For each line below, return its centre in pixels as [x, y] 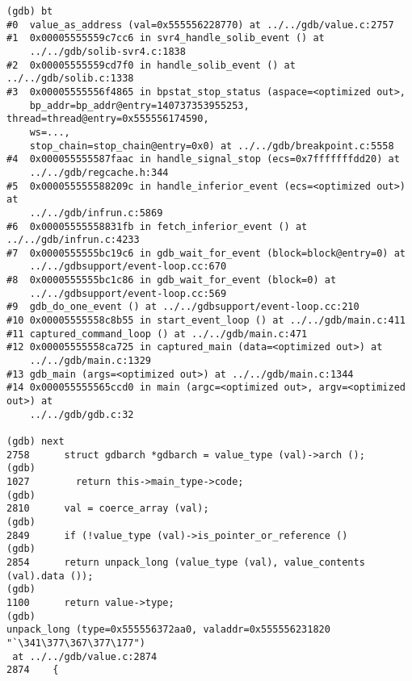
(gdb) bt [30, 11]
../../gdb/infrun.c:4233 [73, 240]
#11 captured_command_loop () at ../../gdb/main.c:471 [157, 334]
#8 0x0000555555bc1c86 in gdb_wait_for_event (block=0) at [172, 280]
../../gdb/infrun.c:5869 [96, 213]
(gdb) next [36, 441]
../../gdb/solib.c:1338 [70, 79]
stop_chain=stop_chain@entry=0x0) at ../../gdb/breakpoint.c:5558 [212, 146]
